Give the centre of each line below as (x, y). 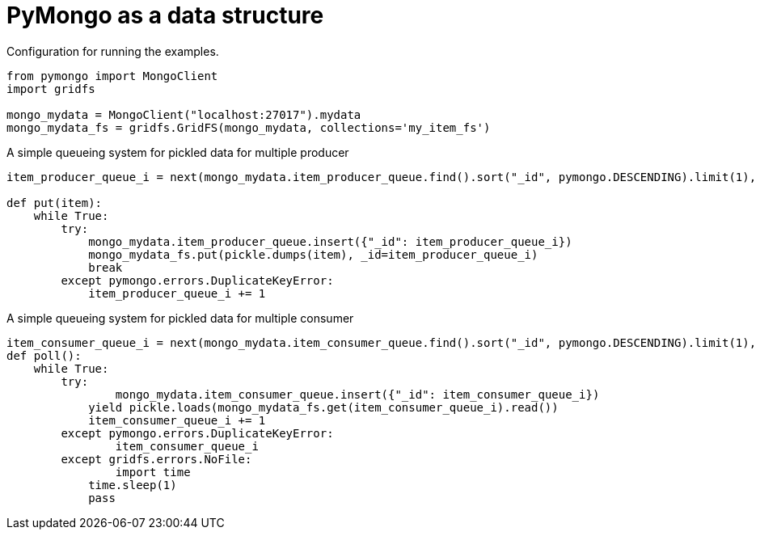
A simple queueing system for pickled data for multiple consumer (180, 318)
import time (153, 472)
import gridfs (51, 89)
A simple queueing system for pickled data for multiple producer (178, 152)
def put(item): (55, 203)
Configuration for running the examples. (113, 51)
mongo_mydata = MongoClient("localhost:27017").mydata (184, 114)
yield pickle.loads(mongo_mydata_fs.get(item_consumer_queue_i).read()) (323, 407)
